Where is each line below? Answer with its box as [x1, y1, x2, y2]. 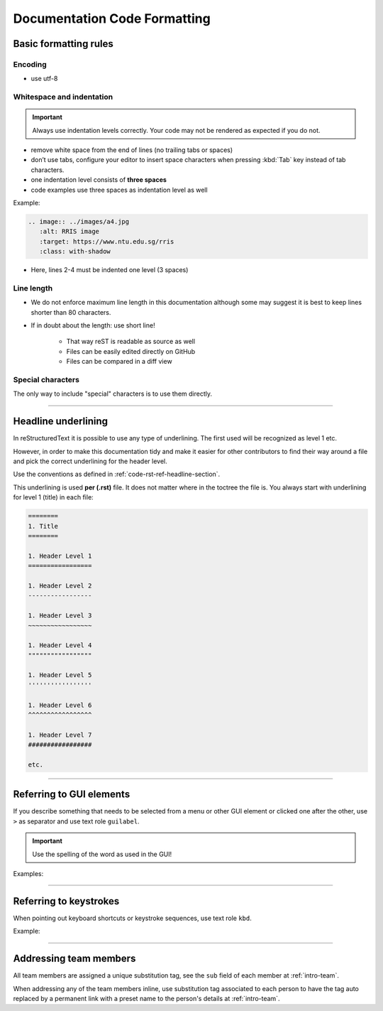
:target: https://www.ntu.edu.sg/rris [39, 237, 174, 245]
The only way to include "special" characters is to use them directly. [13, 389, 213, 398]
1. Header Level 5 [28, 671, 92, 679]
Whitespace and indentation [13, 92, 113, 102]
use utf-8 [30, 75, 58, 83]
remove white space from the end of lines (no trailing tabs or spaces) [30, 146, 233, 154]
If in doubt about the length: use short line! [30, 321, 155, 330]
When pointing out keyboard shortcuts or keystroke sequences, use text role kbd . [13, 914, 252, 922]
